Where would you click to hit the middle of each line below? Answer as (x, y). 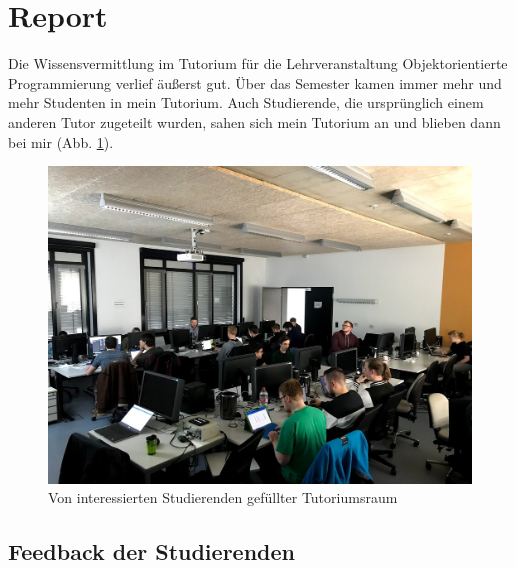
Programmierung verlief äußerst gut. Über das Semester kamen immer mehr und (255, 82)
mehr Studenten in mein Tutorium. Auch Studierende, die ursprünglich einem (246, 102)
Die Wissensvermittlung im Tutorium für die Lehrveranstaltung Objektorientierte (258, 63)
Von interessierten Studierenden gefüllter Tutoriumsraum (223, 497)
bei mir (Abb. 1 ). (61, 141)
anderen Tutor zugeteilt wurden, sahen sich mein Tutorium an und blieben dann (254, 121)
